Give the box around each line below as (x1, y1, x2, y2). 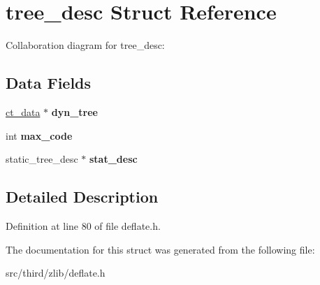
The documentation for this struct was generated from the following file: (6, 242, 315, 256)
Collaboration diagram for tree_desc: (6, 38, 165, 52)
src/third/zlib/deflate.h (6, 265, 106, 280)
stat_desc (89, 152, 138, 166)
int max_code (6, 128, 73, 142)
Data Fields (6, 72, 92, 94)
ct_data (6, 104, 41, 119)
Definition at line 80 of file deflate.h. (6, 218, 161, 233)
